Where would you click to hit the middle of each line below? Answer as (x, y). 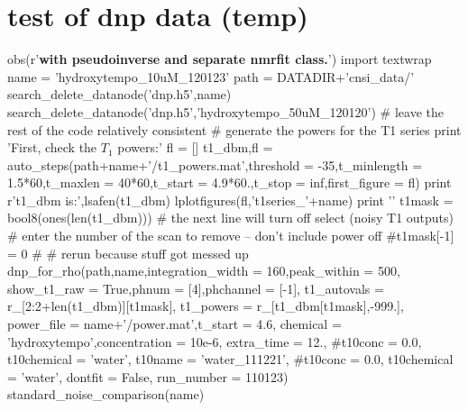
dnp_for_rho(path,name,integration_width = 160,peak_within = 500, (204, 271)
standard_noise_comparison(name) (106, 394)
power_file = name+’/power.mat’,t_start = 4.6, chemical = (174, 324)
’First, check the (52, 147)
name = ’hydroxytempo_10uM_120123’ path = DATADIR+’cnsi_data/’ (211, 76)
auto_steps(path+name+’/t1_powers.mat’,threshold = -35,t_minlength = (215, 164)
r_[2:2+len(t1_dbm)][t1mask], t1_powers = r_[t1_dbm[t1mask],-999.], (206, 306)
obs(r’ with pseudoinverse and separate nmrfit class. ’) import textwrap (220, 59)
